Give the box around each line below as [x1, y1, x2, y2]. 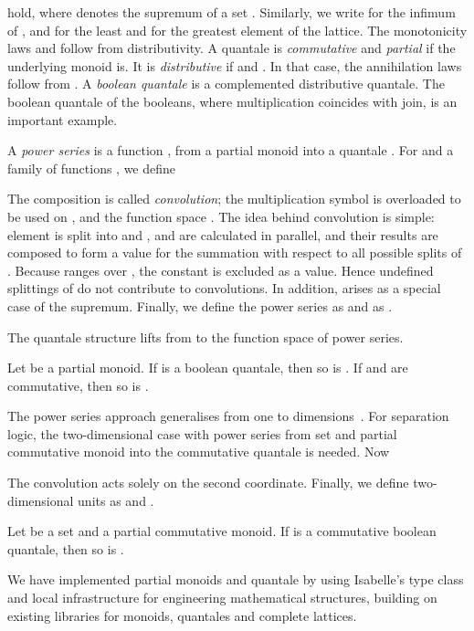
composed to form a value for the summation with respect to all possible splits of [7, 243, 462, 262]
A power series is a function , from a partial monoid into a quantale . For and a [7, 141, 454, 160]
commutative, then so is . [7, 375, 149, 394]
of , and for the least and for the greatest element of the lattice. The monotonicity [7, 20, 468, 39]
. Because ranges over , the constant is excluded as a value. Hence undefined [7, 260, 434, 279]
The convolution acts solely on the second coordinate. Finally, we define [7, 473, 409, 492]
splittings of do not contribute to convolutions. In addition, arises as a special [7, 279, 441, 298]
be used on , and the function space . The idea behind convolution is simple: [7, 206, 435, 226]
